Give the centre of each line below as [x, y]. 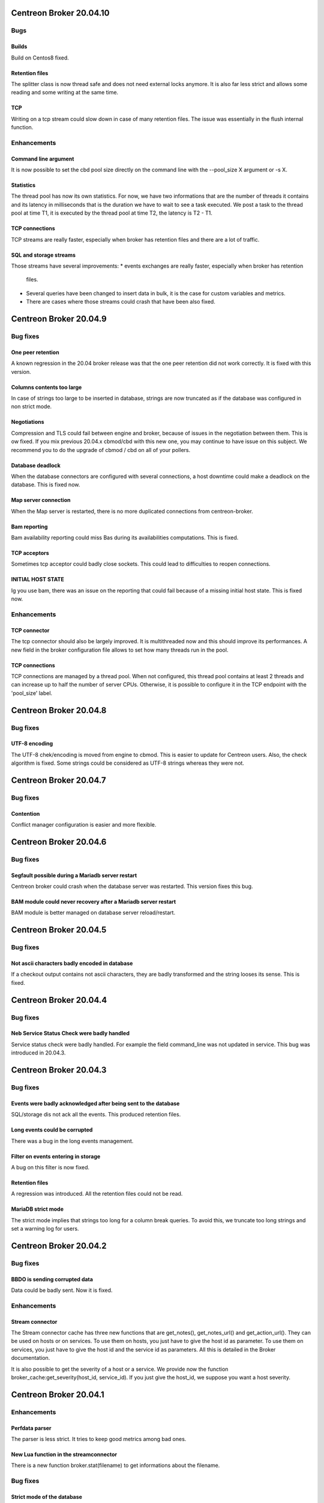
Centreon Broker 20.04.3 [59, 1070]
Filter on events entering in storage [56, 1156]
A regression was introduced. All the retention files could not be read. [97, 1194]
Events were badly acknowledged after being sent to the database [95, 1103]
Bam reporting [29, 527]
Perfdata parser [31, 1428]
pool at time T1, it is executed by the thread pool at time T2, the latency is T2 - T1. [112, 213]
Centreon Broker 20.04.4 [59, 1000]
